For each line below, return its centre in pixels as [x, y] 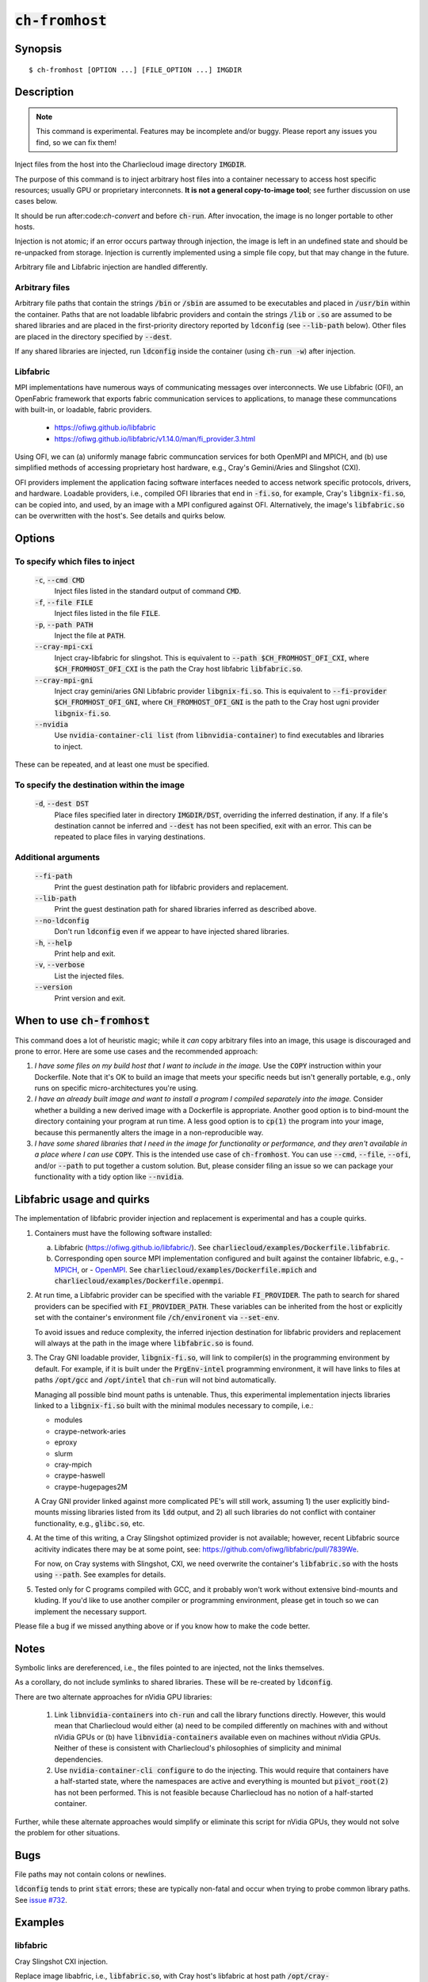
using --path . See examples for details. [100, 1575]
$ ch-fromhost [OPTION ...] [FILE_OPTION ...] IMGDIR [135, 70]
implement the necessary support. [90, 1611]
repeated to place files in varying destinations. [130, 837]
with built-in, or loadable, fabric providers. [83, 409]
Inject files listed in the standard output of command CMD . [148, 591]
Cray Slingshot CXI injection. [61, 1961]
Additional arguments [57, 858]
